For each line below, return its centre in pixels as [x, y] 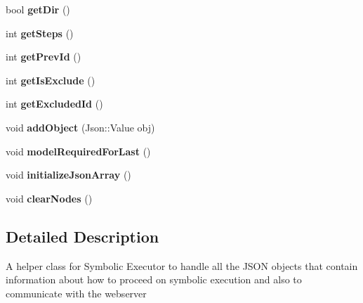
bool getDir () [38, 9]
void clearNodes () [49, 198]
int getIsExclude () [51, 80]
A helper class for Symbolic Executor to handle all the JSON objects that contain [182, 265]
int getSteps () [40, 33]
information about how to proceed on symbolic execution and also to [154, 279]
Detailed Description [82, 236]
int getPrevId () [44, 57]
